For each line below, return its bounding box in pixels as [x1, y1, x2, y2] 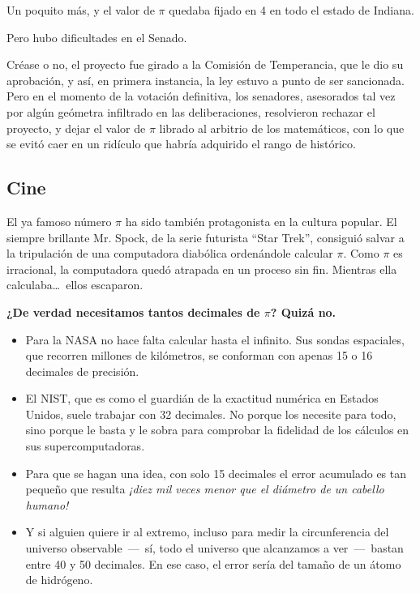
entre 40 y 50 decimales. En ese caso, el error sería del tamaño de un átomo [25, 555, 401, 572]
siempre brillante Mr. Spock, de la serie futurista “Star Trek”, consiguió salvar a [6, 228, 405, 245]
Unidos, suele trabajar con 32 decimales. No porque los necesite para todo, [25, 405, 396, 422]
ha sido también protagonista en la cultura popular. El [125, 212, 397, 229]
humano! [25, 496, 69, 513]
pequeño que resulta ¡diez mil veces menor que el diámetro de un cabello [25, 480, 384, 497]
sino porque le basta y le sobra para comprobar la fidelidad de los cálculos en [25, 421, 409, 438]
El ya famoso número [6, 212, 112, 229]
